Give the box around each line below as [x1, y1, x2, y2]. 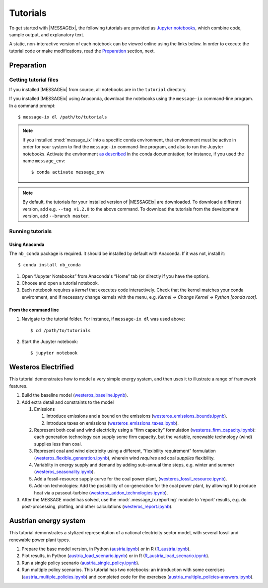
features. [9, 383, 28, 389]
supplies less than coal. [34, 441, 82, 447]
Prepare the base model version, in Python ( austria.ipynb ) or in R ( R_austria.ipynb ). [21, 546, 191, 552]
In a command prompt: [9, 103, 56, 109]
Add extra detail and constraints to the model [21, 399, 114, 405]
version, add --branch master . [22, 213, 90, 219]
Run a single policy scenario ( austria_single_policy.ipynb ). [21, 560, 139, 566]
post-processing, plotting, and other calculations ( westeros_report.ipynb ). [21, 503, 173, 510]
